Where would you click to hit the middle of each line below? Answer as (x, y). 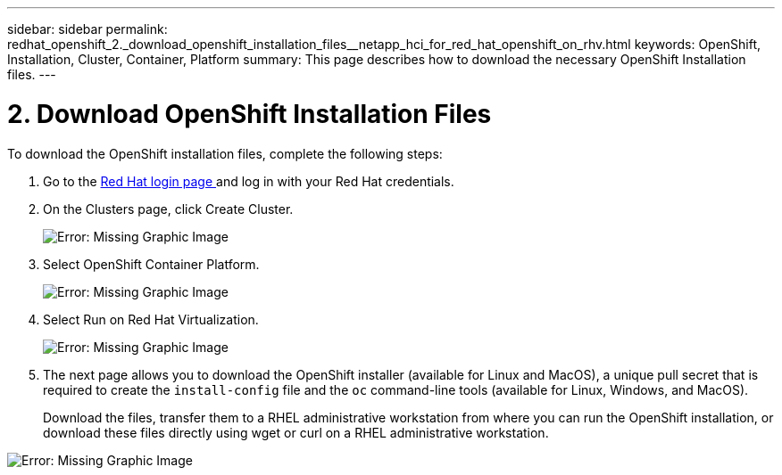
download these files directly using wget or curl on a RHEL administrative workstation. (296, 432)
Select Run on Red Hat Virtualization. (151, 319)
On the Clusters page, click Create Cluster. (168, 209)
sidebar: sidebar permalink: (87, 29)
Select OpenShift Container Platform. (151, 264)
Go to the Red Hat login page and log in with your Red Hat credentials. (249, 181)
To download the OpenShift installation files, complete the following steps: (225, 153)
